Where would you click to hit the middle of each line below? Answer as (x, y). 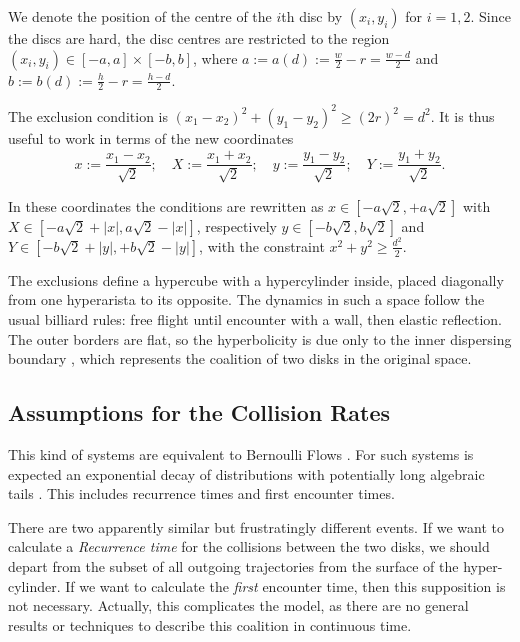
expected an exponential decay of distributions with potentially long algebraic (246, 473)
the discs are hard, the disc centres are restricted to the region (199, 38)
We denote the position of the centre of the (140, 16)
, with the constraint (262, 245)
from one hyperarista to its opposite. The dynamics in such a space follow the (246, 299)
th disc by (312, 16)
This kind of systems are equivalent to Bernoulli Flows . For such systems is (241, 453)
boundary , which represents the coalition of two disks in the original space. (240, 358)
